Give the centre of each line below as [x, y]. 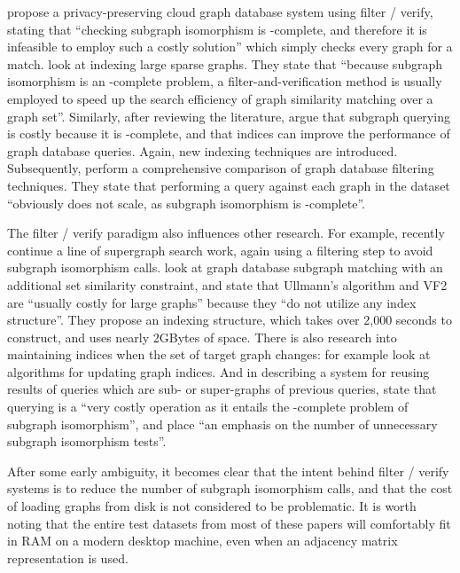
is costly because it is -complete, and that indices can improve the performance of [229, 133]
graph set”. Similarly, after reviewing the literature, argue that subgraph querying [229, 116]
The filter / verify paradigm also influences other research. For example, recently [226, 233]
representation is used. [68, 557]
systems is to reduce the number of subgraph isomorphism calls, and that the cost [230, 488]
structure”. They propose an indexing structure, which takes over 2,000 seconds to [230, 320]
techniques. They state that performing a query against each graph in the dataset [229, 185]
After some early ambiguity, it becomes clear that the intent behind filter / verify [228, 471]
